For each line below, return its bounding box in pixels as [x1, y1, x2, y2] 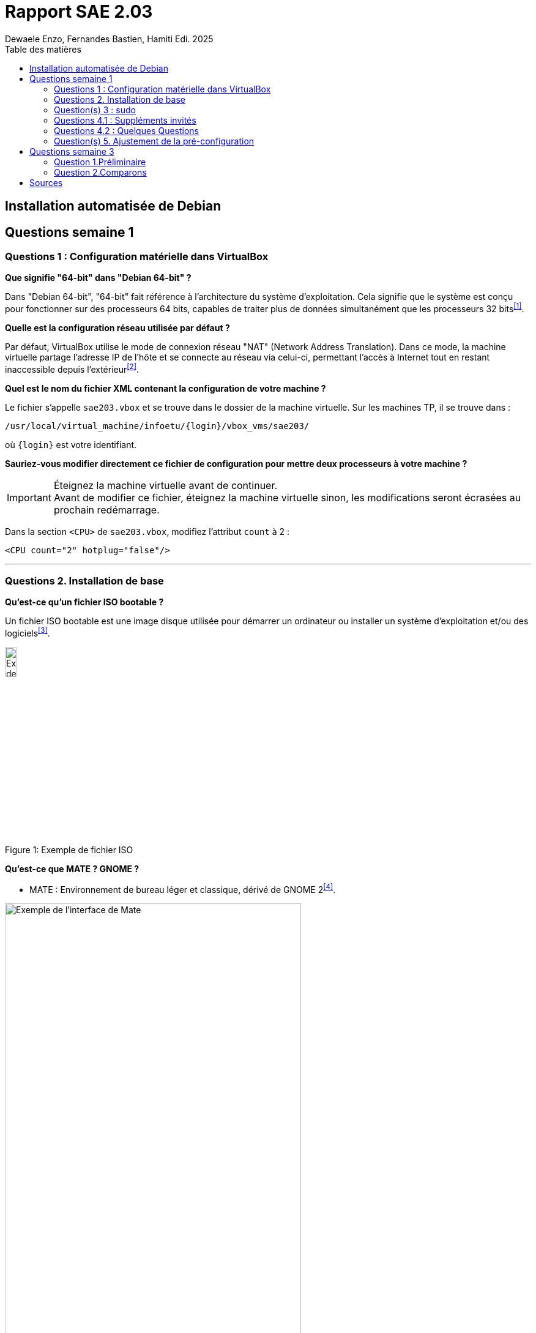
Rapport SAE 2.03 [5, 1, 153, 22]
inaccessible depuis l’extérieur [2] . [5, 362, 139, 375]
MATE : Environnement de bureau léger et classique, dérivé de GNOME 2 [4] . [29, 882, 336, 895]
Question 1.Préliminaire [54, 156, 146, 167]
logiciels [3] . [5, 626, 50, 639]
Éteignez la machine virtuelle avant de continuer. [53, 479, 278, 491]
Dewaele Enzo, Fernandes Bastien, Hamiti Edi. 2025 [5, 33, 214, 44]
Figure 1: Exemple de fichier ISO [5, 844, 133, 855]
